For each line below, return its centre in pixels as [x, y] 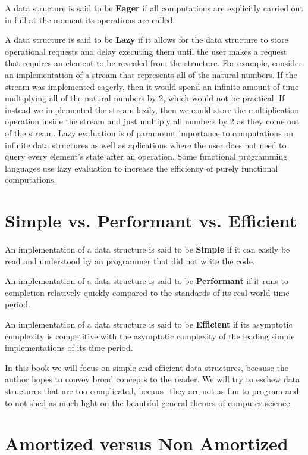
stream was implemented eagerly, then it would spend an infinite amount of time [152, 86]
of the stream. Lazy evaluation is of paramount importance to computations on [149, 133]
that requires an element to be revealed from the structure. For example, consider [153, 63]
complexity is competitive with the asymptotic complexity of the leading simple [150, 336]
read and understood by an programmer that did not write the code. [130, 261]
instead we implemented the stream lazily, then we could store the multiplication [152, 109]
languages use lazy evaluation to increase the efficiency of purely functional [142, 168]
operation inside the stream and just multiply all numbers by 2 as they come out [152, 121]
